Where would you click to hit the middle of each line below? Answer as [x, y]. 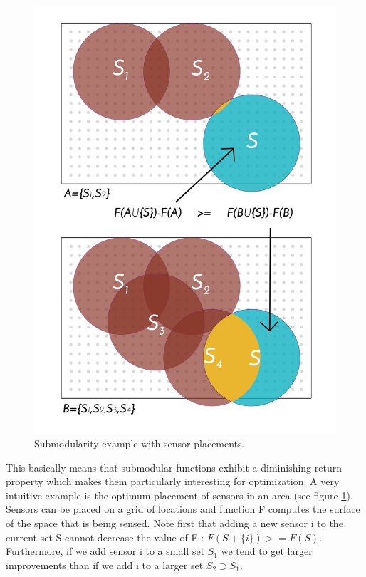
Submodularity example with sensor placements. [140, 443]
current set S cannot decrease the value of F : [105, 537]
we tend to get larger [267, 551]
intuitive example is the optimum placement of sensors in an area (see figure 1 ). [179, 495]
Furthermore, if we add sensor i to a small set [105, 551]
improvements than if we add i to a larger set [105, 565]
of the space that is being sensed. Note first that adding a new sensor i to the [174, 523]
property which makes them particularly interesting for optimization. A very [173, 481]
